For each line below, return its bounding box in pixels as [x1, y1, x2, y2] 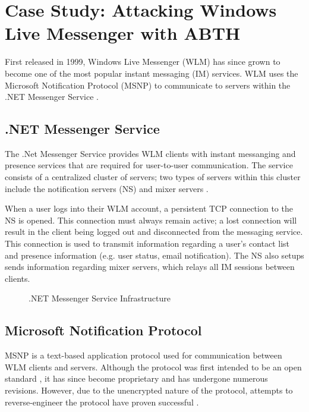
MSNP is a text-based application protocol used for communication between [5, 349, 282, 361]
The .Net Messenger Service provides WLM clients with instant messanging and [5, 147, 296, 159]
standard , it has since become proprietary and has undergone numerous [5, 372, 268, 385]
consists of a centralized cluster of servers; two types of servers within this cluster [5, 171, 301, 183]
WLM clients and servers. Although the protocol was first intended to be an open [5, 360, 302, 373]
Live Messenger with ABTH [5, 21, 241, 45]
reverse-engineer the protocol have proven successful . [5, 395, 199, 408]
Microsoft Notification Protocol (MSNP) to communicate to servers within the [5, 78, 291, 91]
